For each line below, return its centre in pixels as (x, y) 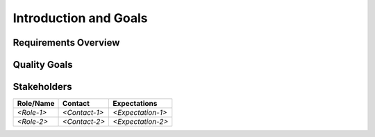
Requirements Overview (66, 43)
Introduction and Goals (81, 18)
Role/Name (36, 104)
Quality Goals (43, 65)
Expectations (135, 104)
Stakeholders (42, 87)
